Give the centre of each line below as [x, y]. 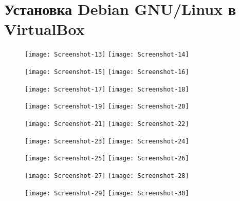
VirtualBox [44, 29]
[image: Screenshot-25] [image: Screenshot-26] [107, 159]
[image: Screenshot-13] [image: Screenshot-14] [107, 55]
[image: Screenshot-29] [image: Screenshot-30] [107, 193]
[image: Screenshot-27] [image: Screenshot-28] [107, 176]
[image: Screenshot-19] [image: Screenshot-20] [107, 107]
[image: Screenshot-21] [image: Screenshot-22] [107, 124]
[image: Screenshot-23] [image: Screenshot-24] [107, 141]
